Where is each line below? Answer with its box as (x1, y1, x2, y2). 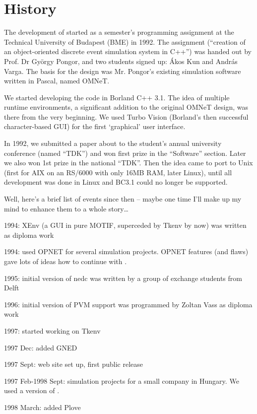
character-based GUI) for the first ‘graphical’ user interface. (4, 121, 186, 132)
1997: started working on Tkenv (4, 325, 101, 336)
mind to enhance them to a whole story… (4, 203, 128, 213)
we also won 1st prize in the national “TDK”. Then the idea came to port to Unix (4, 157, 253, 168)
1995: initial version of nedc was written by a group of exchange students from (4, 273, 242, 283)
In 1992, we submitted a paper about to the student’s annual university (4, 138, 222, 148)
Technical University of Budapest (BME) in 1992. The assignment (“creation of (4, 36, 246, 47)
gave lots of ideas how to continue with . (4, 256, 127, 266)
